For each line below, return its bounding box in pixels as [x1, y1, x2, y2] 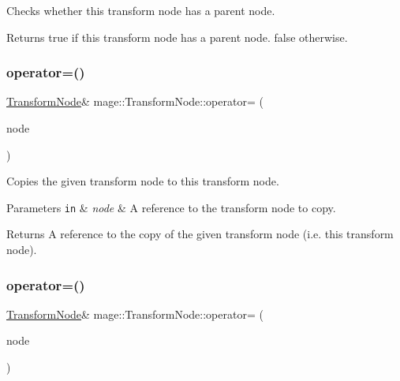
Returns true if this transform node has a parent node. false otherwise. [6, 28, 348, 45]
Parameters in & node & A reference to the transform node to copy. [6, 199, 336, 215]
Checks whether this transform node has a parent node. [6, 2, 275, 18]
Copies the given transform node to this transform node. [6, 173, 279, 189]
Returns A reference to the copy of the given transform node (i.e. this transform [6, 226, 394, 242]
